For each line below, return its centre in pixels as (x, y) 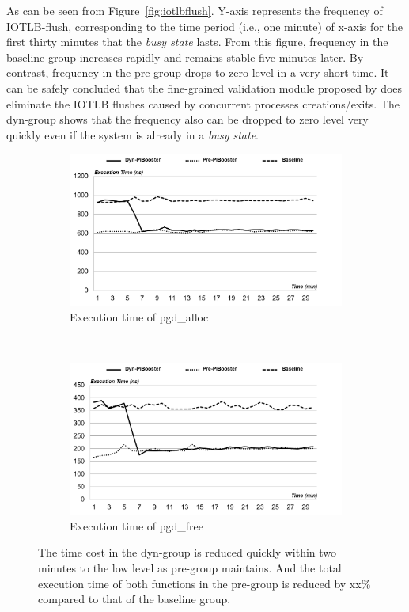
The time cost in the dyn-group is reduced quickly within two (187, 552)
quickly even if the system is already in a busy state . (133, 134)
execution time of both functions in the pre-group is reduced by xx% (204, 583)
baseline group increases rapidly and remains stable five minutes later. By (185, 57)
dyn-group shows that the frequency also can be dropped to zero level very (187, 119)
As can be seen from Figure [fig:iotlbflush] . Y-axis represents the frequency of (195, 10)
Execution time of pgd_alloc (139, 316)
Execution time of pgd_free (137, 525)
